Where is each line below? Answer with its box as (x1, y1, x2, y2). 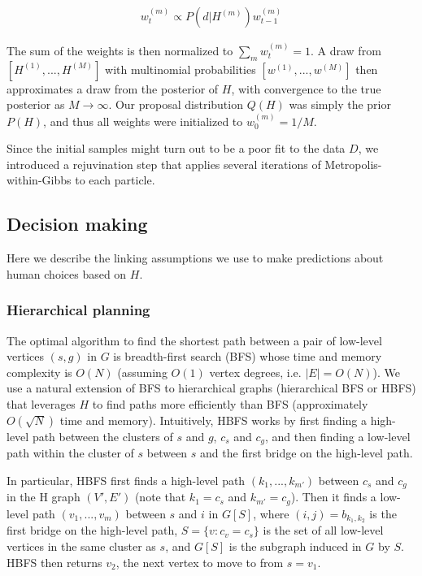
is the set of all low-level (263, 522, 384, 539)
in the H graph (7, 488, 80, 505)
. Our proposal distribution (108, 96, 243, 113)
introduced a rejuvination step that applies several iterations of (7, 155, 321, 172)
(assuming (117, 363, 167, 380)
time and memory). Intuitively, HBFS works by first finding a (59, 411, 367, 428)
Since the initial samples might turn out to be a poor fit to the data (7, 140, 346, 157)
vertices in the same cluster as (7, 538, 156, 554)
